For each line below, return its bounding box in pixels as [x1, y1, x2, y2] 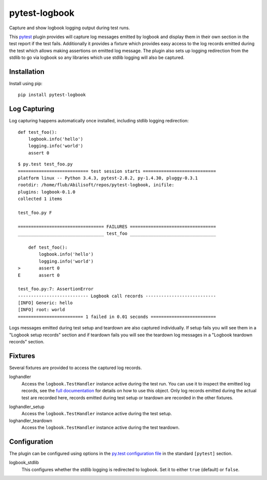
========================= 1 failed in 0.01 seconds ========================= [18, 314, 216, 320]
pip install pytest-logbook [18, 92, 86, 98]
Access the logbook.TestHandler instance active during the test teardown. [21, 425, 180, 430]
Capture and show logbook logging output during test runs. [9, 25, 130, 31]
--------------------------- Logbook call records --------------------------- [18, 293, 216, 299]
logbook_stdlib [9, 460, 39, 466]
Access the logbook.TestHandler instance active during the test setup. [21, 411, 172, 417]
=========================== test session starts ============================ [18, 168, 216, 174]
